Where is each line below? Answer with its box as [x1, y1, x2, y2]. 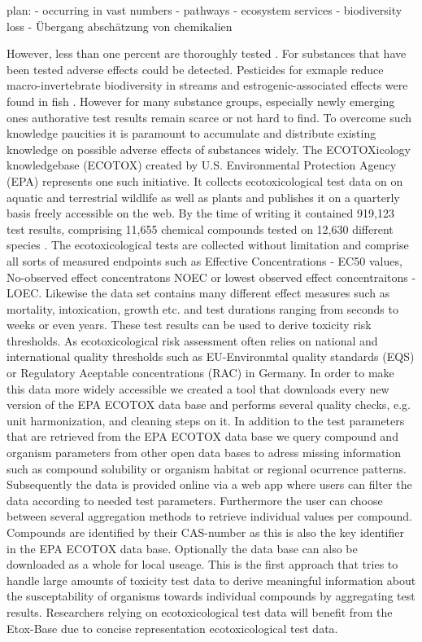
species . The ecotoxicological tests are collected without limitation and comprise [7, 236, 409, 253]
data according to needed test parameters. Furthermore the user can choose [7, 491, 383, 508]
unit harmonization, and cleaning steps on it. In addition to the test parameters [7, 411, 405, 429]
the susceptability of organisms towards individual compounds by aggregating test [7, 587, 415, 605]
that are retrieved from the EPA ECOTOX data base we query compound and [7, 428, 398, 445]
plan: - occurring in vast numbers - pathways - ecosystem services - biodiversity [7, 2, 402, 18]
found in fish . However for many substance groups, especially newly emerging [7, 92, 395, 109]
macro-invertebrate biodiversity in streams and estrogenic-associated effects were [7, 77, 408, 94]
